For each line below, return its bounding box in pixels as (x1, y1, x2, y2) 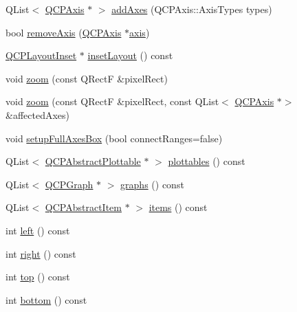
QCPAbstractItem (45, 200, 122, 214)
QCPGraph (45, 177, 93, 191)
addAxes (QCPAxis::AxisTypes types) (111, 2, 272, 16)
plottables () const (168, 154, 245, 168)
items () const (148, 200, 208, 214)
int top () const (5, 269, 70, 284)
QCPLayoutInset (5, 48, 77, 63)
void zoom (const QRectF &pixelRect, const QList (5, 94, 219, 109)
